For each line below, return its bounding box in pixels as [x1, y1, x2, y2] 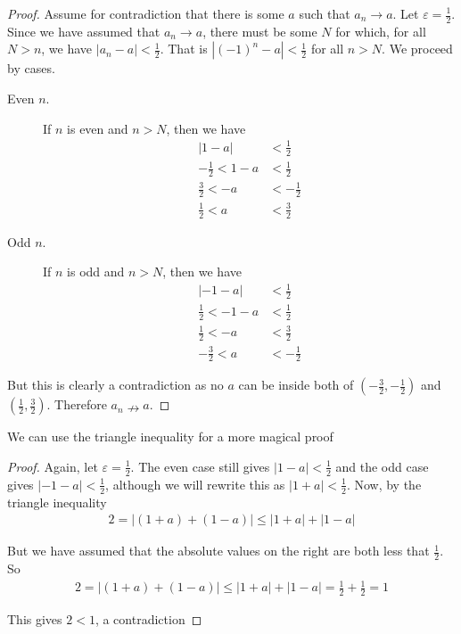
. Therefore [46, 395, 107, 414]
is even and [67, 119, 128, 137]
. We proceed [382, 39, 453, 58]
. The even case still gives [130, 457, 270, 475]
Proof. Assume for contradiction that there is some [7, 4, 284, 22]
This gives [7, 610, 62, 629]
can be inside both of [238, 375, 354, 394]
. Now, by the [346, 474, 422, 493]
